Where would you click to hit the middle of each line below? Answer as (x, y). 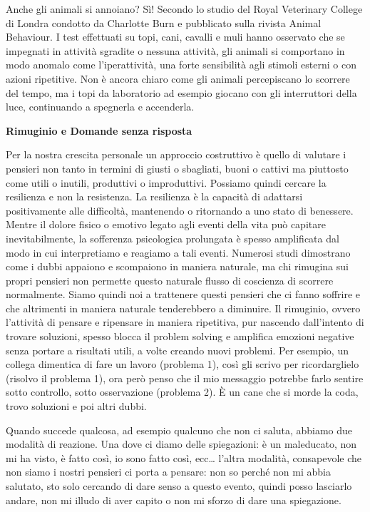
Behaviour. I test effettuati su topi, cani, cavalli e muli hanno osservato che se (175, 37)
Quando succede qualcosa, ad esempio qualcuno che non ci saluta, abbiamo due (179, 430)
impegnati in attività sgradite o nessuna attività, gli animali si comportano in (175, 50)
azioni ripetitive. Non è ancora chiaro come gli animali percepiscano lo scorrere (178, 78)
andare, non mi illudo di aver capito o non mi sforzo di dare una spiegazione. (174, 500)
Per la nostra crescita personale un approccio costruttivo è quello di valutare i (176, 154)
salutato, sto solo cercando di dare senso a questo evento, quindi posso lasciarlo (179, 486)
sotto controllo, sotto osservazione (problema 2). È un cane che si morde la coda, (182, 392)
